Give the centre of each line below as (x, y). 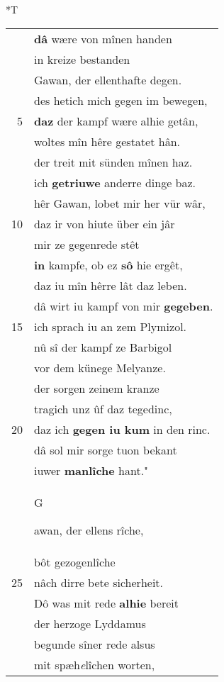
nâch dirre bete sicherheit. (99, 582)
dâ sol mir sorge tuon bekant (106, 449)
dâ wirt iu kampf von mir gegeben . (124, 306)
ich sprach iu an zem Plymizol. (111, 326)
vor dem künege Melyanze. (100, 367)
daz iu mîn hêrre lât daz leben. (111, 285)
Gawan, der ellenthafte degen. (108, 79)
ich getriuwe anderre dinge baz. (115, 182)
